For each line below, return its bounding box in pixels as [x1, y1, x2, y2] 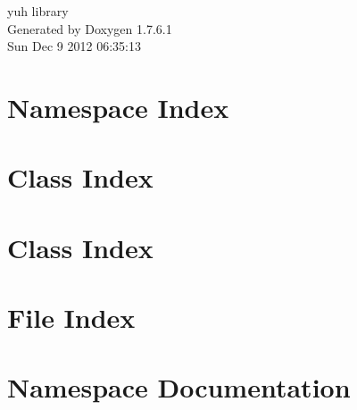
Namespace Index [7, 88, 229, 125]
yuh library [7, 2, 69, 20]
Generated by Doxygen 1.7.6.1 [7, 19, 172, 38]
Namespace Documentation [7, 369, 351, 406]
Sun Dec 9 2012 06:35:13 [7, 37, 141, 55]
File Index [7, 299, 136, 336]
